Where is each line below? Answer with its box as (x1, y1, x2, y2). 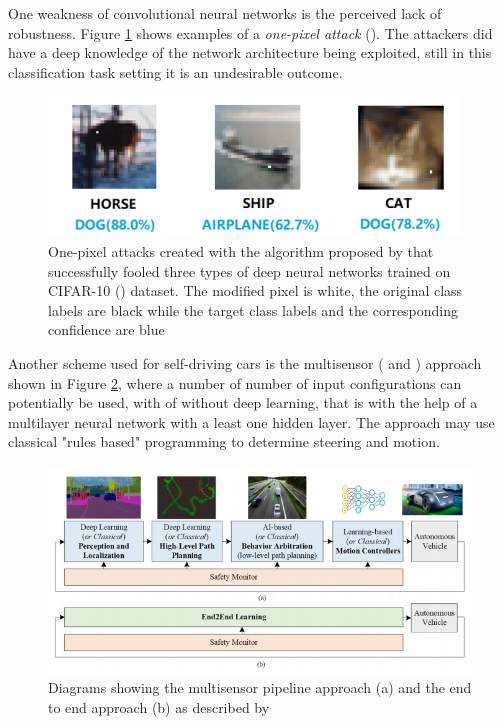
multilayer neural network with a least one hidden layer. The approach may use (8, 411, 495, 432)
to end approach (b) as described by (48, 697, 270, 718)
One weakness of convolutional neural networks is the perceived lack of (8, 3, 442, 23)
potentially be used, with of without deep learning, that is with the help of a (8, 392, 478, 413)
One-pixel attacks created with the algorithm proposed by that (48, 240, 434, 261)
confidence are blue (48, 319, 165, 340)
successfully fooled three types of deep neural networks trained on (48, 260, 451, 281)
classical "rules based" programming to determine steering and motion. (8, 431, 440, 452)
